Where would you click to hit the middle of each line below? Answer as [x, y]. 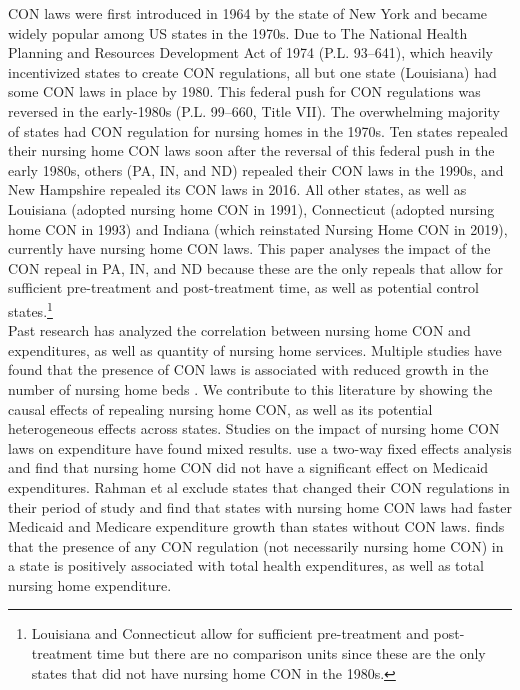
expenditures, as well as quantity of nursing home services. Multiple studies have [255, 349]
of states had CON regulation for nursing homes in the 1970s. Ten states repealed [258, 130]
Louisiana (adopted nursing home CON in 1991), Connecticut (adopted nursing [251, 208]
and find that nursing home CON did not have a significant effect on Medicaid [248, 467]
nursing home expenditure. [90, 584]
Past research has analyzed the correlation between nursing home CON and [239, 330]
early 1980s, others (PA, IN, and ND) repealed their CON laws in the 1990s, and [256, 169]
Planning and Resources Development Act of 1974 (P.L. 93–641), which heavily [250, 52]
